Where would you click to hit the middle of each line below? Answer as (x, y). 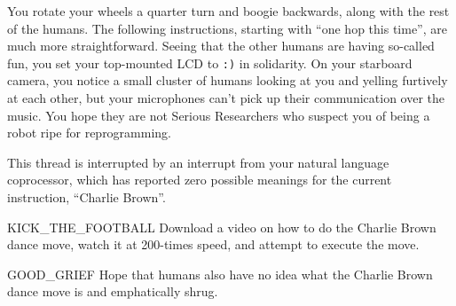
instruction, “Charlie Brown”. (86, 197)
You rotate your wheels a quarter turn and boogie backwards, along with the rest (228, 11)
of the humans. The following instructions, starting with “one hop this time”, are (227, 28)
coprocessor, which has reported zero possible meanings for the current (200, 180)
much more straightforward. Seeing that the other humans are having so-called (221, 46)
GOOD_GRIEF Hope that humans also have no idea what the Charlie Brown (220, 274)
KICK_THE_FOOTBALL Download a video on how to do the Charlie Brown (222, 227)
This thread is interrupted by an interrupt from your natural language (198, 162)
